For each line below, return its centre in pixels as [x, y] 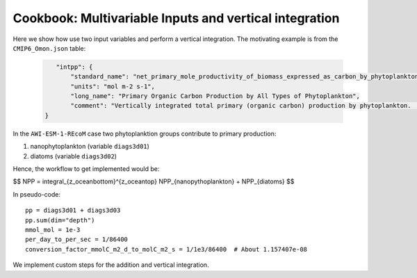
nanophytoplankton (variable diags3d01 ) [90, 147]
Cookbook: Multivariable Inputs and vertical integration [176, 18]
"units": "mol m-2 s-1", [113, 86]
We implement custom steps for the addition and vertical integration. [111, 265]
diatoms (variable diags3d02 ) [74, 156]
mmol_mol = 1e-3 [53, 230]
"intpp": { [74, 67]
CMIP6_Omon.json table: [49, 48]
